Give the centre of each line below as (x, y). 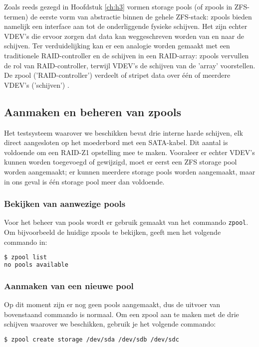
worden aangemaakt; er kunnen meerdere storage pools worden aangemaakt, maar (130, 171)
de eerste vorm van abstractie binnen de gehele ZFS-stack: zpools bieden (141, 16)
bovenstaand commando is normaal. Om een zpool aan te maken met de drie (122, 314)
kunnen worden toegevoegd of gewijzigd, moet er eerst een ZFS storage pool (121, 162)
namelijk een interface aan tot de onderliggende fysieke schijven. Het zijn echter (126, 26)
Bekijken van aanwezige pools (65, 204)
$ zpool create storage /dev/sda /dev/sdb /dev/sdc (92, 339)
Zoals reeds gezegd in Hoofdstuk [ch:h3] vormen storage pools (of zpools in (118, 6)
